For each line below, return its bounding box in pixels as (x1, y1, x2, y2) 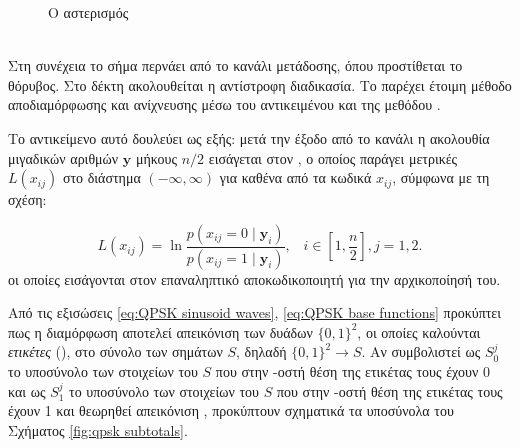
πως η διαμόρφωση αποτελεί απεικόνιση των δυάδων (8, 321, 313, 342)
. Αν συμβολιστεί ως (361, 341, 481, 362)
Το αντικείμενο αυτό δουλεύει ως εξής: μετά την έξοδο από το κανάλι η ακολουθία (8, 127, 490, 148)
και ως (8, 380, 46, 401)
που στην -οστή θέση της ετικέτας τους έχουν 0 (215, 361, 490, 381)
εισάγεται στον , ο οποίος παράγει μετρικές (208, 147, 458, 168)
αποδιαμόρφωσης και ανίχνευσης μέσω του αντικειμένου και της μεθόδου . (8, 94, 441, 115)
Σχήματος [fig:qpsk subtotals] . (8, 419, 188, 440)
